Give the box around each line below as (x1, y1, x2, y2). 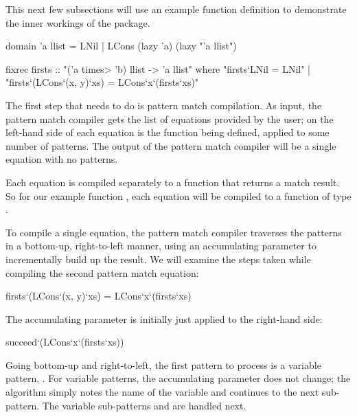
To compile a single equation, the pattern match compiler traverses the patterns (5, 225, 342, 239)
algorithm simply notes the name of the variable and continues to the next (5, 385, 319, 399)
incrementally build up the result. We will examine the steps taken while (5, 251, 311, 266)
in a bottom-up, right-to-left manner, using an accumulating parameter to (5, 238, 316, 253)
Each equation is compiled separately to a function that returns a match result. (5, 174, 340, 189)
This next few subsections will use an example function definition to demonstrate (5, 2, 347, 16)
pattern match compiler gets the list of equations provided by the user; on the (5, 111, 334, 126)
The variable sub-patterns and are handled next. (42, 398, 246, 412)
